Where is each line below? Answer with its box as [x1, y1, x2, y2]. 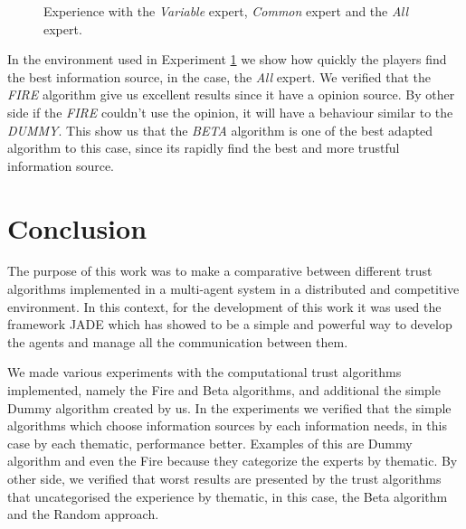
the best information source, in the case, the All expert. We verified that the [7, 67, 432, 86]
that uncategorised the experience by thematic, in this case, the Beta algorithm [7, 486, 448, 505]
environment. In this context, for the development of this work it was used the [7, 297, 442, 316]
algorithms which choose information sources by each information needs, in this [7, 416, 447, 435]
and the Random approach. [7, 505, 159, 524]
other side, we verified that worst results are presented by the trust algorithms [7, 469, 442, 487]
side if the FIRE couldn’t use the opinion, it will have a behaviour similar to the [7, 102, 453, 121]
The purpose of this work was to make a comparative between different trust [7, 261, 433, 280]
